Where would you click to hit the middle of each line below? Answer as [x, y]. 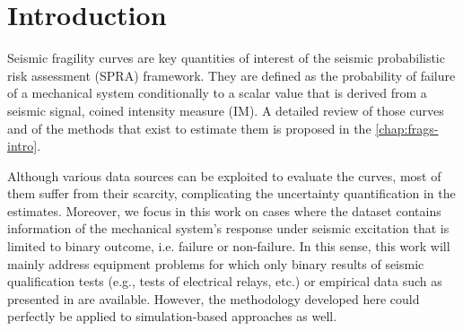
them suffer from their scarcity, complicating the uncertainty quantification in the [231, 193]
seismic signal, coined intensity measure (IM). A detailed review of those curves [226, 110]
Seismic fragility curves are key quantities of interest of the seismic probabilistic [226, 58]
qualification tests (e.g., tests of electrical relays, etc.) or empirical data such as [225, 281]
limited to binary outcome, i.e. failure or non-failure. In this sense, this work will [229, 246]
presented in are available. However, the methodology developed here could [214, 298]
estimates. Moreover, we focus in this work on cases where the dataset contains [224, 210]
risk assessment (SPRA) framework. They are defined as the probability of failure [231, 75]
